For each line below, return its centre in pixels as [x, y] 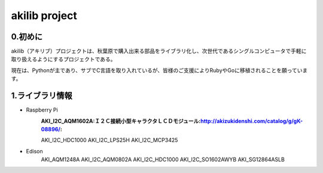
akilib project [44, 16]
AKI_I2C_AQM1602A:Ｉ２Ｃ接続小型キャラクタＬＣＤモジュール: [121, 121]
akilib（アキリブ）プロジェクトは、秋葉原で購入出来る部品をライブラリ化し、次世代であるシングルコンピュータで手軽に [159, 51]
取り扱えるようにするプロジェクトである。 [63, 59]
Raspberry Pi [42, 110]
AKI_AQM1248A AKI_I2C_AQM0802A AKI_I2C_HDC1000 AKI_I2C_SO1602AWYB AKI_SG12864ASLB [163, 160]
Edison [34, 151]
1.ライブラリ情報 [42, 96]
